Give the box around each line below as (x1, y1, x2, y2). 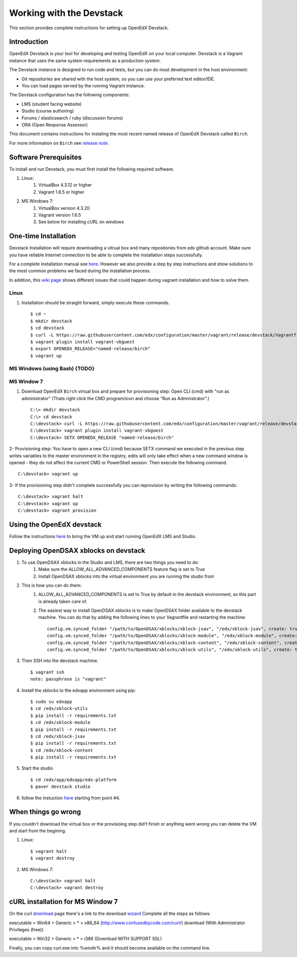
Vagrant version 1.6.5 (38, 212, 81, 218)
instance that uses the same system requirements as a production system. (9, 58, 161, 63)
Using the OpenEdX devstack (9, 520, 102, 529)
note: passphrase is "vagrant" (30, 676, 106, 682)
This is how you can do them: (21, 582, 82, 588)
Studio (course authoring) (21, 108, 74, 114)
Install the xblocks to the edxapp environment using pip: (21, 687, 136, 693)
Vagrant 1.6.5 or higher (38, 189, 85, 195)
